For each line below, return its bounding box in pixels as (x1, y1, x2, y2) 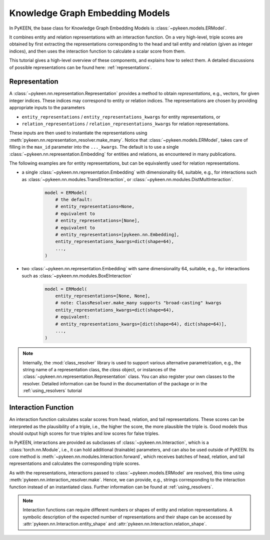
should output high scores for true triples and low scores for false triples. (9, 430, 159, 436)
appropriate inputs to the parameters (9, 105, 85, 111)
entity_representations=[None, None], (55, 293, 150, 299)
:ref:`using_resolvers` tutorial (22, 388, 82, 394)
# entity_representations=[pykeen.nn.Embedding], (55, 232, 179, 238)
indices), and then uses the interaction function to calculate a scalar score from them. (9, 48, 186, 54)
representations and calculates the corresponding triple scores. (9, 460, 140, 466)
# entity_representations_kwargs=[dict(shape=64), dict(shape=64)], (55, 321, 227, 327)
